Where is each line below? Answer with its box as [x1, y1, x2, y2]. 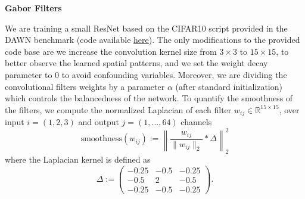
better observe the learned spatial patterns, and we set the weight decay [5, 57, 268, 69]
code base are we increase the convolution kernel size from [5, 45, 217, 57]
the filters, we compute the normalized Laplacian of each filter [5, 103, 232, 116]
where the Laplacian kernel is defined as [5, 153, 151, 166]
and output [78, 116, 119, 128]
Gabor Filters [5, 2, 62, 14]
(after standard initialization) [175, 80, 282, 92]
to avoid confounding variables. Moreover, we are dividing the [61, 68, 287, 80]
